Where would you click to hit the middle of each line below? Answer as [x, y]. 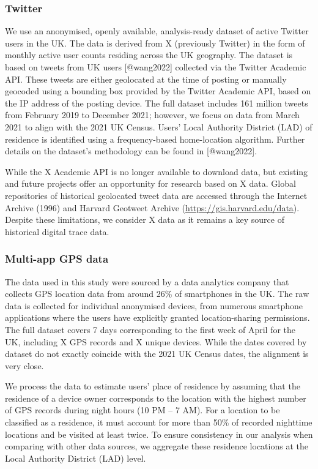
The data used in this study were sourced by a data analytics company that [147, 281]
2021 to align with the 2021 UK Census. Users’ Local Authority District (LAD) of [159, 126]
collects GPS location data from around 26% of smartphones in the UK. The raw [157, 294]
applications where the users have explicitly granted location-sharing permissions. [157, 317]
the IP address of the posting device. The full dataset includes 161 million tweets [157, 103]
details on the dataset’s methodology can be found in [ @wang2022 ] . [131, 151]
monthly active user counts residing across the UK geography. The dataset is [149, 55]
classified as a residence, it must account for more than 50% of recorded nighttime [159, 422]
